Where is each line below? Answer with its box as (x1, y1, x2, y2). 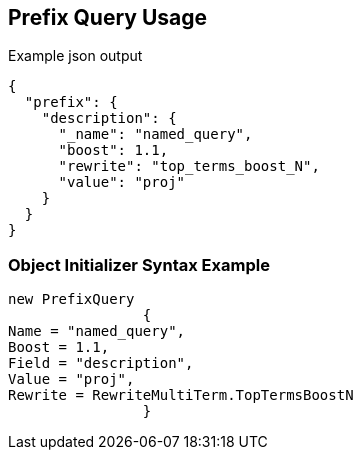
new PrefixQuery (8, 291, 135, 308)
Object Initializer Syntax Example (8, 254, 270, 275)
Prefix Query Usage (8, 5, 208, 30)
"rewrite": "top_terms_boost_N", (58, 158, 320, 175)
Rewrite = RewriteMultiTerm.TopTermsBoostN (8, 387, 354, 404)
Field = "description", (8, 355, 194, 372)
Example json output (8, 47, 143, 65)
